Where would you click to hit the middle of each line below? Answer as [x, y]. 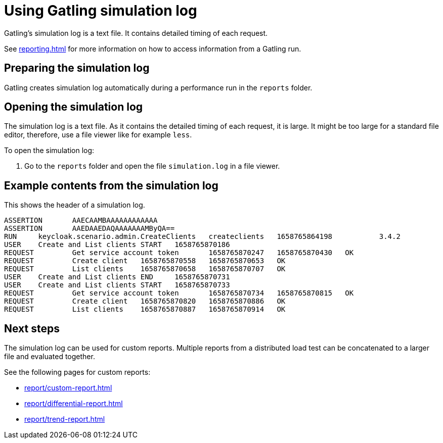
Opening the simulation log [74, 107]
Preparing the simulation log [77, 68]
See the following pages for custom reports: [77, 372]
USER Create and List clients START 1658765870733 [117, 285]
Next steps [32, 328]
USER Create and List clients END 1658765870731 [117, 277]
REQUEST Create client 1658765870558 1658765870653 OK [145, 261]
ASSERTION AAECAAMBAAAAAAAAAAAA [81, 220]
